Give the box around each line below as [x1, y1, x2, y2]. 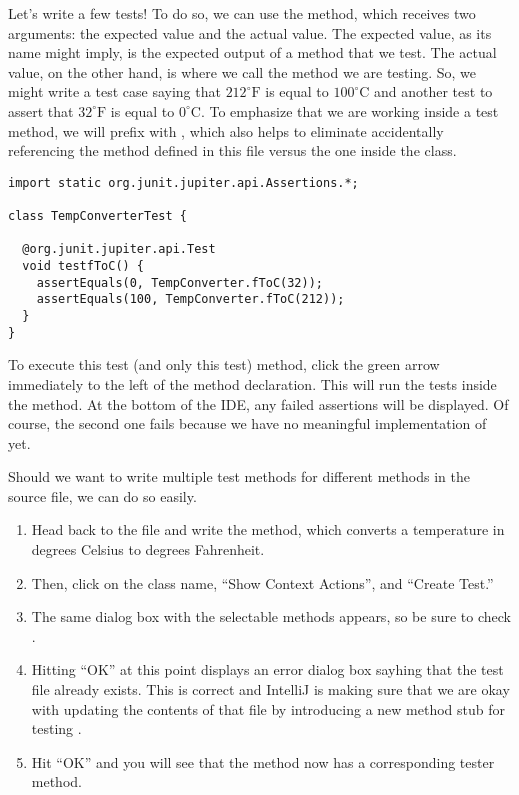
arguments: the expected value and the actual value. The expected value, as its [8, 22, 492, 43]
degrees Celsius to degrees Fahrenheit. [31, 539, 265, 560]
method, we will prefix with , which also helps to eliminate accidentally [8, 120, 444, 141]
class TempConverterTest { [8, 209, 187, 224]
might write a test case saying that [8, 81, 221, 102]
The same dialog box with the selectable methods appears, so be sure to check [31, 606, 511, 627]
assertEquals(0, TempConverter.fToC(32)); [36, 275, 323, 290]
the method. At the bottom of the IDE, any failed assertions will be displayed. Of [8, 393, 509, 414]
